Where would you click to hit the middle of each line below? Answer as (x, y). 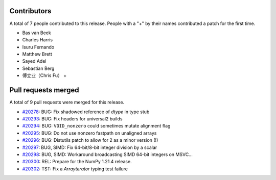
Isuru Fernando (38, 47)
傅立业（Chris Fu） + (44, 75)
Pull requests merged (44, 90)
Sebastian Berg (38, 68)
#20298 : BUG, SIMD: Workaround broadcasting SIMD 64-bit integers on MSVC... (107, 154)
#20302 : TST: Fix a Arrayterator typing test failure (75, 169)
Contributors (30, 11)
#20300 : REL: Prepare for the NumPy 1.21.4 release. (77, 162)
